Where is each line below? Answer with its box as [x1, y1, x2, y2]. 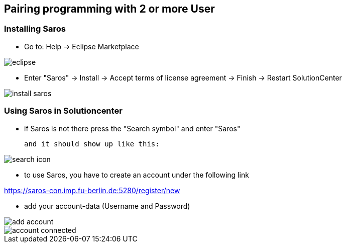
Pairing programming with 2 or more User [4, 3, 215, 15]
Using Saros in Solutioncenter [4, 106, 123, 116]
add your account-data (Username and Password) [24, 201, 190, 210]
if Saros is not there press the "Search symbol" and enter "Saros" [24, 124, 241, 133]
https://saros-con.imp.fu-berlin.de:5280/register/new [4, 186, 180, 195]
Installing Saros [4, 24, 66, 34]
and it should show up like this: [24, 139, 160, 148]
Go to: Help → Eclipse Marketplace [24, 42, 139, 51]
